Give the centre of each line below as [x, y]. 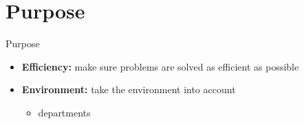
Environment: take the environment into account [129, 89]
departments [64, 112]
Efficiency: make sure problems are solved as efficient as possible [160, 66]
